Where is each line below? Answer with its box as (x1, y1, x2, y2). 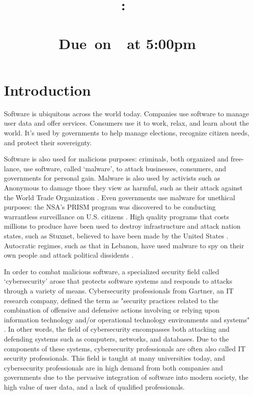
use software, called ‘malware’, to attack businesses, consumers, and (23, 163, 227, 173)
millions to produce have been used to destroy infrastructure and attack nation (4, 221, 241, 231)
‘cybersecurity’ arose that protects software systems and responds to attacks (4, 276, 232, 286)
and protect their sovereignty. (4, 137, 92, 147)
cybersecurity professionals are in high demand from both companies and (4, 362, 223, 372)
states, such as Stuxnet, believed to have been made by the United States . (4, 231, 229, 240)
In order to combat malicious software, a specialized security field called (4, 266, 219, 276)
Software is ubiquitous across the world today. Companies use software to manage (4, 108, 249, 118)
